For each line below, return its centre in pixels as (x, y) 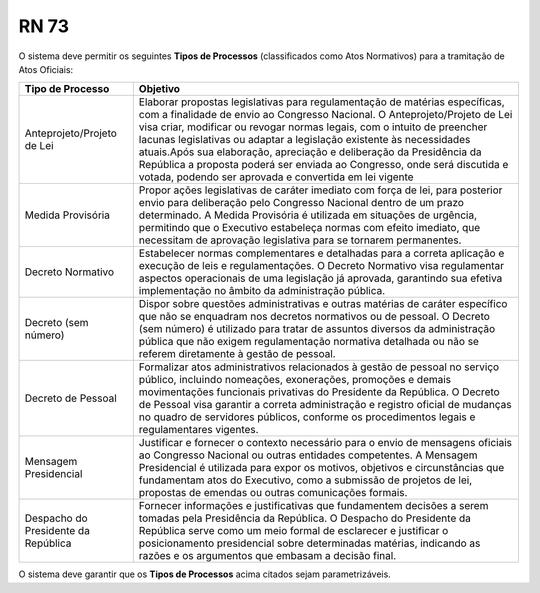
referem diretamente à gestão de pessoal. (237, 354)
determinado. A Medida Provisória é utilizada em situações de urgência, (308, 215)
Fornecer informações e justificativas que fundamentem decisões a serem (313, 506)
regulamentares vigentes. (198, 430)
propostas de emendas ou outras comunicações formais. (273, 493)
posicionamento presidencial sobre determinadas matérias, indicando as (309, 543)
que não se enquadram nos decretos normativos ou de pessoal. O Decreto (314, 317)
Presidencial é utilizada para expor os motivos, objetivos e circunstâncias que (321, 468)
